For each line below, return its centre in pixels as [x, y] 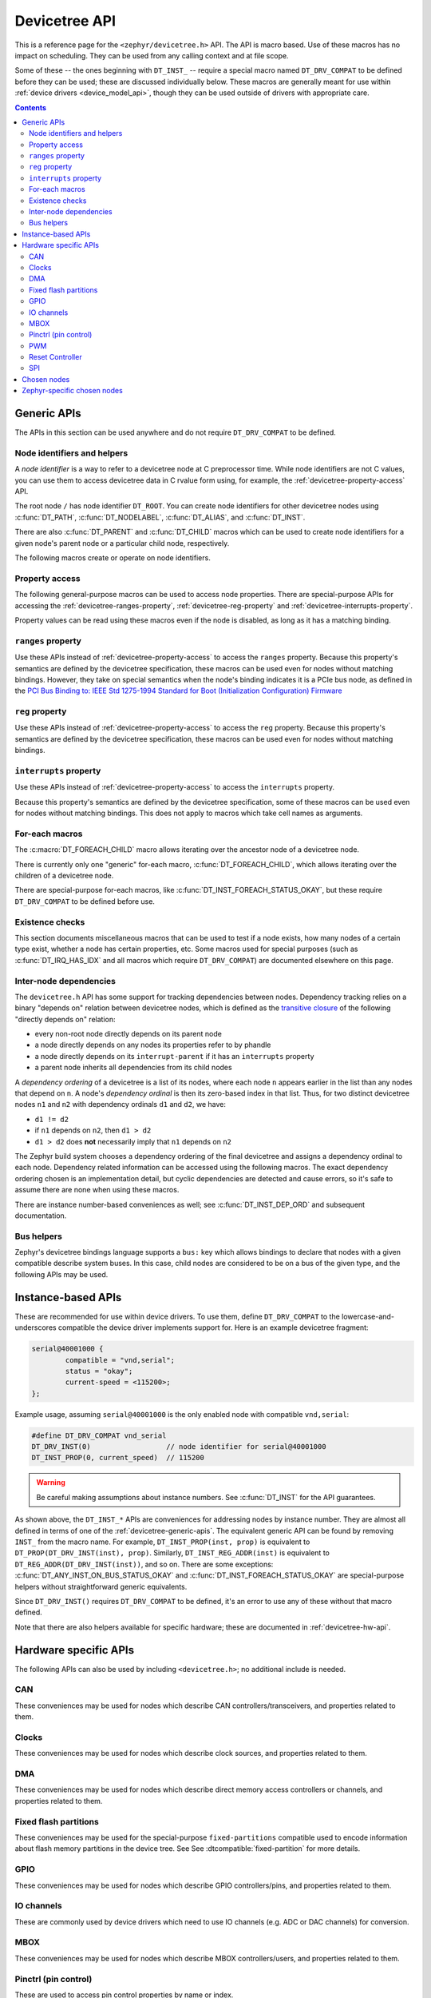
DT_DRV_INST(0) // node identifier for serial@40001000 [179, 1447]
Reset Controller [56, 357]
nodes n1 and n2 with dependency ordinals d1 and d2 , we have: [121, 1104]
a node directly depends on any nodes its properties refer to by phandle [153, 1045]
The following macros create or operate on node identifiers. [113, 558]
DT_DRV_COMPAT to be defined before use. [85, 901]
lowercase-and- [368, 1316]
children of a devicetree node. [64, 876]
